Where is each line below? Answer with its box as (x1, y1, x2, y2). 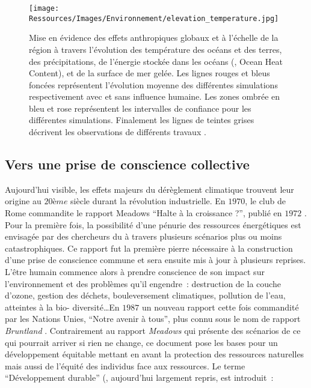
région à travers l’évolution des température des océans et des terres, (29, 43, 282, 55)
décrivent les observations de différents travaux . (29, 126, 206, 138)
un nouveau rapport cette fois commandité (141, 300, 299, 313)
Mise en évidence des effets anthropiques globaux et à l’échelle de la (29, 31, 279, 44)
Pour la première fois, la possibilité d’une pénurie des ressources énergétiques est (5, 218, 301, 231)
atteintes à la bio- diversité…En (5, 300, 120, 313)
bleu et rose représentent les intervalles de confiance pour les (29, 102, 251, 114)
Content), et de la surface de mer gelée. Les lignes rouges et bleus (29, 67, 270, 79)
